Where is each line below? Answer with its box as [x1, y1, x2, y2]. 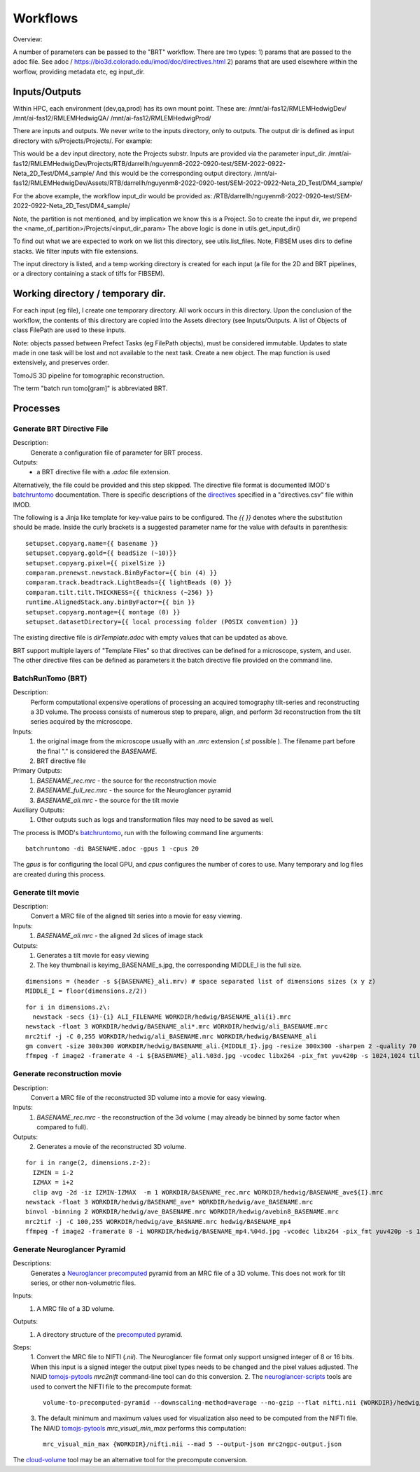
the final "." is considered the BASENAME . [36, 747, 157, 755]
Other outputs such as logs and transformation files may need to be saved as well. [36, 816, 274, 824]
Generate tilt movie [13, 887, 80, 897]
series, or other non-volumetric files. [30, 1279, 136, 1287]
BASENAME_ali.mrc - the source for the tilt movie [36, 796, 179, 804]
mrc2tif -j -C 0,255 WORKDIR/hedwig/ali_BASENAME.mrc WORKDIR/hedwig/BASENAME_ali [25, 1032, 317, 1040]
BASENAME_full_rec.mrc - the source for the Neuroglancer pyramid [36, 786, 232, 795]
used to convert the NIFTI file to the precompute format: [30, 1382, 192, 1391]
